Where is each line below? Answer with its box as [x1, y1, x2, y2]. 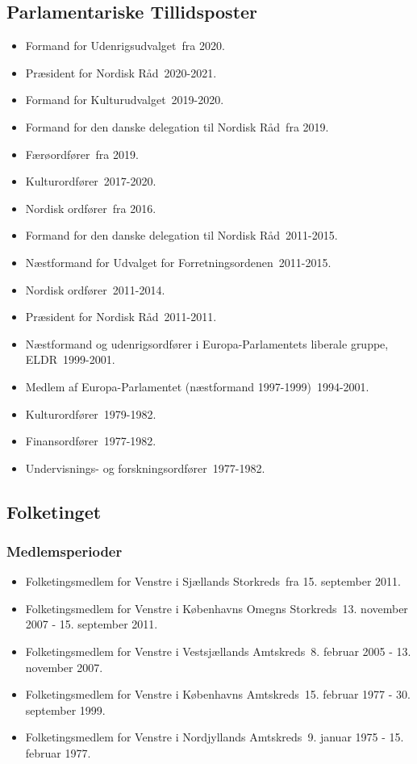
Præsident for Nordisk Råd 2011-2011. [25, 308, 217, 325]
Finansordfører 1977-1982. [25, 432, 156, 449]
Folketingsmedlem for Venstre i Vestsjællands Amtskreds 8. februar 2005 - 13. [25, 643, 411, 660]
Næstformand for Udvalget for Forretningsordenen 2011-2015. [25, 253, 332, 270]
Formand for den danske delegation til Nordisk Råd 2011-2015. [25, 227, 338, 244]
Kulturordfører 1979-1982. [25, 405, 156, 422]
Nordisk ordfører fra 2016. [25, 199, 156, 216]
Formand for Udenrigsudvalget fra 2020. [25, 37, 225, 54]
